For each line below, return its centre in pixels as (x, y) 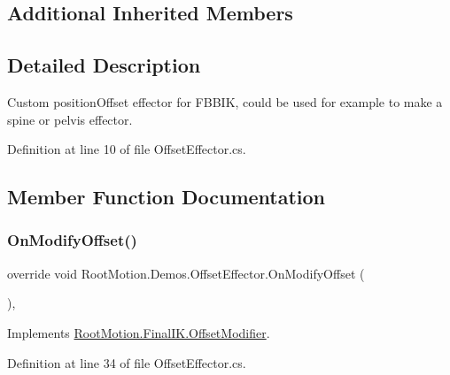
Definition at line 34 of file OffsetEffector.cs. (127, 362)
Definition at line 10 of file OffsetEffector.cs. (127, 149)
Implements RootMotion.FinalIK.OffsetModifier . (139, 332)
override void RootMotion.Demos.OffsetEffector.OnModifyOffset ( (186, 273)
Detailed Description (104, 65)
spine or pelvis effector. (70, 119)
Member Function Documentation (167, 197)
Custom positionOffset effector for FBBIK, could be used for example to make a (225, 101)
